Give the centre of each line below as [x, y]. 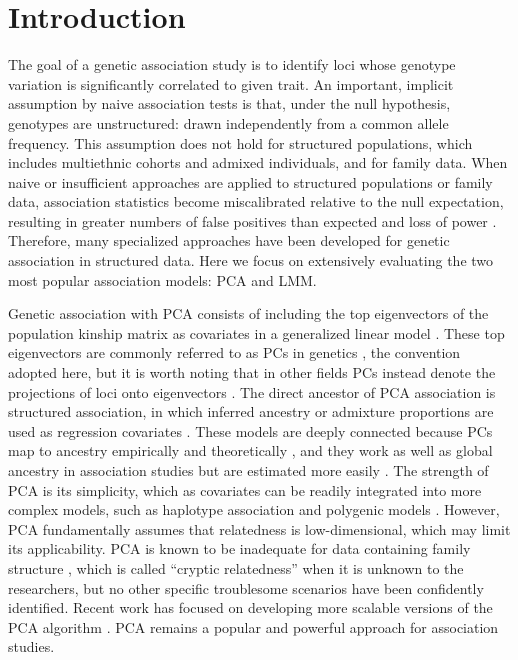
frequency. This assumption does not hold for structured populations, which [240, 142]
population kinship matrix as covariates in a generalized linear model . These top [256, 332]
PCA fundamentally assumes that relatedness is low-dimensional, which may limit [259, 528]
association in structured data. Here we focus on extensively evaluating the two [251, 260]
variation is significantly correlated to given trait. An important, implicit [231, 83]
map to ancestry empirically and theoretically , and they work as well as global [250, 450]
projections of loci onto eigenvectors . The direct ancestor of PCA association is [252, 391]
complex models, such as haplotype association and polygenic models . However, [254, 509]
